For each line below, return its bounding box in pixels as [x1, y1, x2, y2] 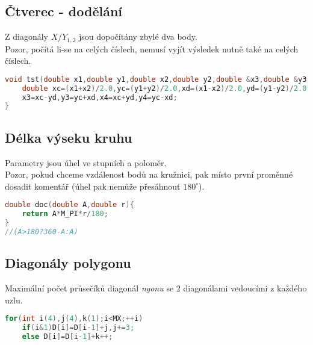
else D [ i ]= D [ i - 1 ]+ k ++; [22, 332, 113, 341]
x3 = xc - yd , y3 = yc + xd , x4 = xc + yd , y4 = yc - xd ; [22, 93, 178, 102]
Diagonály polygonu [5, 253, 131, 272]
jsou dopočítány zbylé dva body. [79, 30, 197, 43]
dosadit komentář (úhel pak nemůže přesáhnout [5, 179, 181, 192]
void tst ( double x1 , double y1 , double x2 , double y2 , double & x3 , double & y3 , [5, 75, 311, 84]
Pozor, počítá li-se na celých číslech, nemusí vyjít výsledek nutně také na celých [5, 42, 299, 55]
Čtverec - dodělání [5, 2, 123, 20]
